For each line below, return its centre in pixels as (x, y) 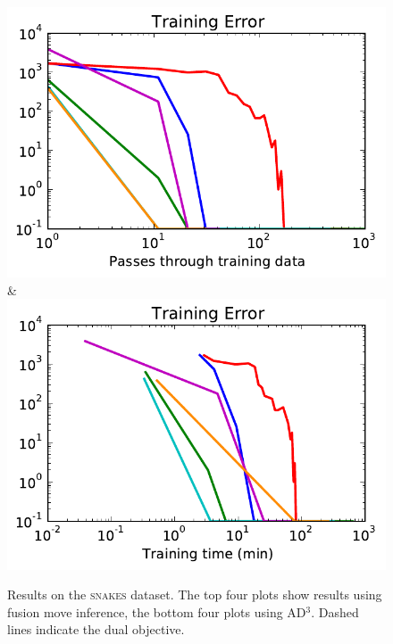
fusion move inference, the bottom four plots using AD (157, 611)
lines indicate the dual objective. (96, 629)
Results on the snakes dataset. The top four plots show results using (195, 594)
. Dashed (335, 611)
